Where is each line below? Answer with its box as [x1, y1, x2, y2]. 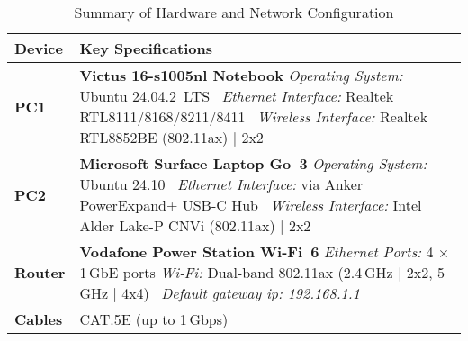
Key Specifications [79, 38, 213, 58]
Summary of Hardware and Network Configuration [74, 2, 394, 22]
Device [14, 38, 63, 58]
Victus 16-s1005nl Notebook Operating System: [79, 65, 403, 85]
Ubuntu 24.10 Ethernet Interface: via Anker [79, 174, 364, 194]
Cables [14, 309, 63, 329]
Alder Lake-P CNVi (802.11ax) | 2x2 [79, 215, 311, 236]
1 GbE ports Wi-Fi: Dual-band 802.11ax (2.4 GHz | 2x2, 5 [79, 262, 445, 283]
